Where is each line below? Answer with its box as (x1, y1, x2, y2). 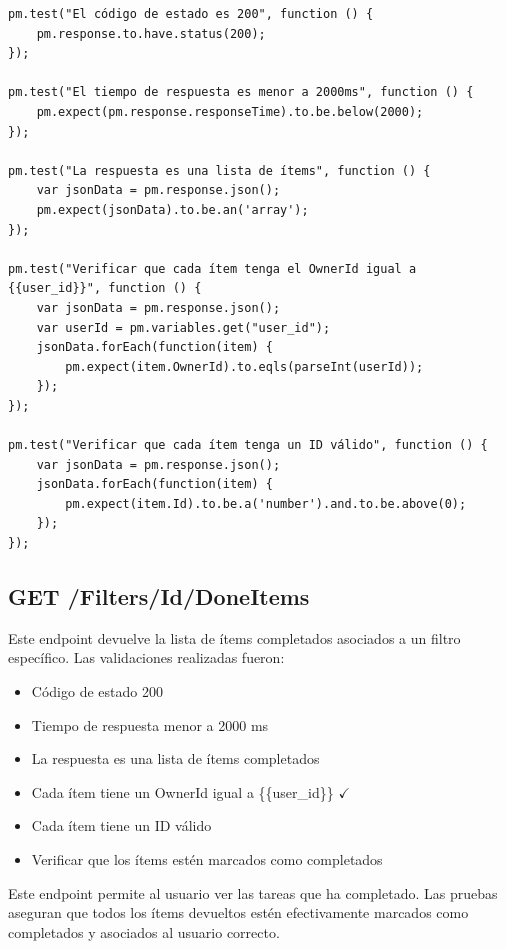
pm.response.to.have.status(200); (36, 26, 266, 41)
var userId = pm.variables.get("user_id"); (36, 320, 331, 335)
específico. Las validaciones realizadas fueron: (8, 647, 285, 668)
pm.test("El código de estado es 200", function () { (8, 7, 374, 21)
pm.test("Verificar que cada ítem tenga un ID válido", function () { (8, 438, 488, 453)
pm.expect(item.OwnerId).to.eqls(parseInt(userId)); (65, 359, 424, 374)
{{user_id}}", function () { (8, 281, 202, 296)
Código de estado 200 (31, 681, 163, 702)
